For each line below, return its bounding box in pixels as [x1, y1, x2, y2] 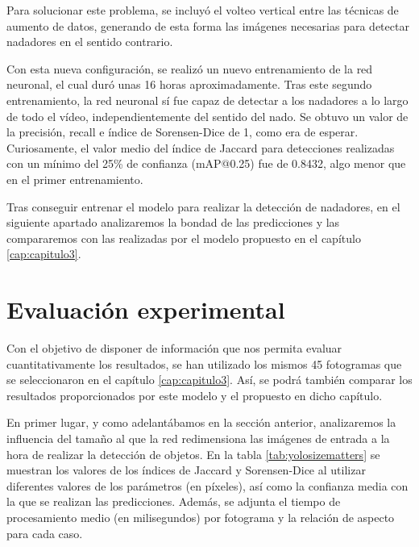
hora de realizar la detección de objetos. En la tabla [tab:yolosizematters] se [6, 445, 380, 462]
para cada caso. [6, 524, 83, 541]
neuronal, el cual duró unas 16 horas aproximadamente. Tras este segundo [6, 76, 372, 93]
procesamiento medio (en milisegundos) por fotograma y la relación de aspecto [6, 508, 395, 525]
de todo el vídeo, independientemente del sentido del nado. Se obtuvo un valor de [6, 107, 409, 124]
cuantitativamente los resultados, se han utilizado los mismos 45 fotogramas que [6, 355, 402, 372]
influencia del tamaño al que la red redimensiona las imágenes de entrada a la [6, 430, 390, 446]
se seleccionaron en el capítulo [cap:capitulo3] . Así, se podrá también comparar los [6, 371, 413, 388]
